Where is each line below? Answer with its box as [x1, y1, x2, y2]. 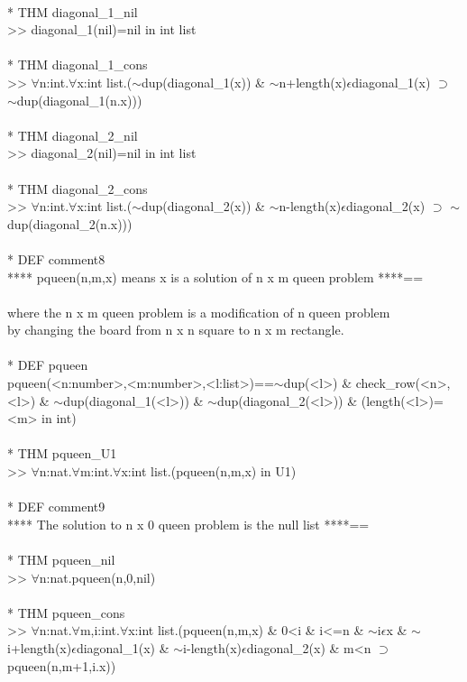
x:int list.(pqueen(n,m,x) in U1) [121, 462, 297, 481]
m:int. [79, 462, 114, 481]
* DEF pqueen [7, 355, 88, 374]
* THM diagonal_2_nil [7, 125, 138, 144]
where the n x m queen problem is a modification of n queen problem [7, 302, 390, 321]
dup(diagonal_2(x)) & [142, 197, 265, 216]
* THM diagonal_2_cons [7, 179, 148, 198]
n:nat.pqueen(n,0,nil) [39, 567, 156, 586]
